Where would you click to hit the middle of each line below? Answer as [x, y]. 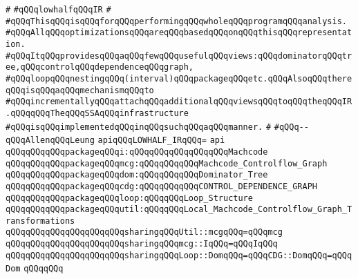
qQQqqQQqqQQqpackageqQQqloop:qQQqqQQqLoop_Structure [129, 198]
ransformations [40, 221]
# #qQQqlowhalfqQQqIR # [58, 10]
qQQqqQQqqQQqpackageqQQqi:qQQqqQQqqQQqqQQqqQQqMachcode [137, 152]
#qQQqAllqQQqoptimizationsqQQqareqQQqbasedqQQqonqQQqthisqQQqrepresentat [179, 33]
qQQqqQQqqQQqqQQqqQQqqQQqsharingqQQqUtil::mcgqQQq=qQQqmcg [144, 232]
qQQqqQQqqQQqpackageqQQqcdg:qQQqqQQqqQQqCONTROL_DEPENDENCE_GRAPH [162, 186]
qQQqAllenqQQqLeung [50, 141]
